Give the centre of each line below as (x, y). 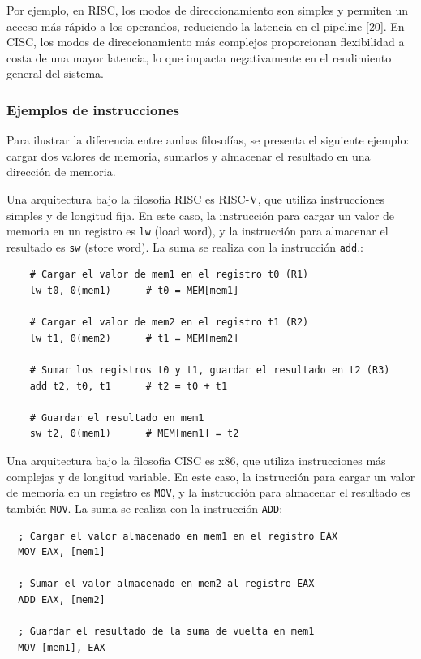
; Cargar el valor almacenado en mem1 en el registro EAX (178, 536)
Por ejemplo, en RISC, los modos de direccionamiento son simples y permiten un (208, 10)
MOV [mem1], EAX (62, 647)
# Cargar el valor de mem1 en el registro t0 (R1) (169, 275)
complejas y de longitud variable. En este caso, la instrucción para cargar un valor (211, 476)
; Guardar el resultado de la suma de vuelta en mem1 (166, 632)
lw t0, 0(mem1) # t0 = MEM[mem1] (134, 291)
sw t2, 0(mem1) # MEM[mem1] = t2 (134, 434)
